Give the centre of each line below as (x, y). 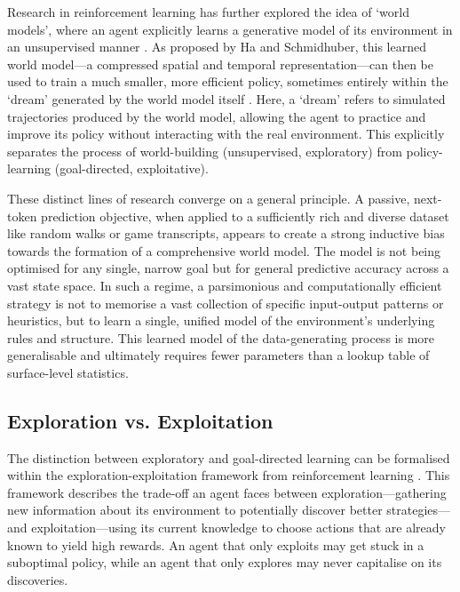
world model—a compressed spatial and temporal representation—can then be (221, 64)
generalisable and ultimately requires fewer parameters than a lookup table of (218, 355)
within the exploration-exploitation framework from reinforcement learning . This (229, 475)
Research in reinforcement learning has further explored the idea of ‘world (208, 12)
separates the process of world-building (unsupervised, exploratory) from (205, 151)
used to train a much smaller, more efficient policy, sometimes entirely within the (228, 81)
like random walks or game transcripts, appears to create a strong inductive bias (226, 233)
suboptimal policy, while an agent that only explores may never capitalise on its (225, 562)
